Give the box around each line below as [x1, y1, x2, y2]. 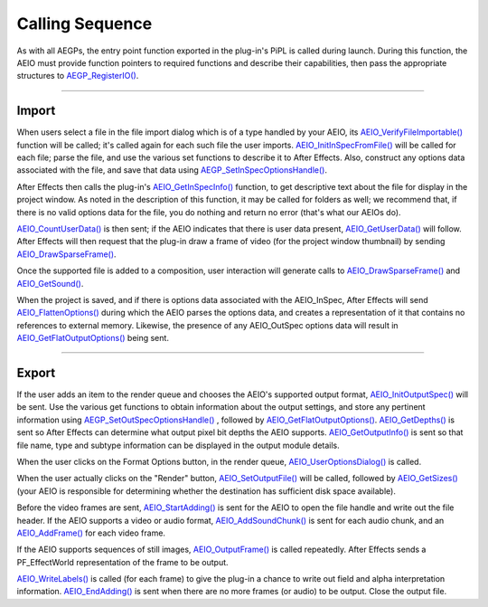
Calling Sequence [16, 14, 153, 33]
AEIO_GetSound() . [16, 278, 84, 289]
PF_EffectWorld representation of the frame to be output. [16, 556, 230, 567]
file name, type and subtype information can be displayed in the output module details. [16, 440, 341, 451]
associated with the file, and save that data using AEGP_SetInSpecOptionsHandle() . [16, 165, 327, 175]
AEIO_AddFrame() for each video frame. [16, 527, 166, 538]
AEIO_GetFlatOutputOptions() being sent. [16, 333, 169, 344]
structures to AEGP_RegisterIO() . [16, 71, 139, 81]
